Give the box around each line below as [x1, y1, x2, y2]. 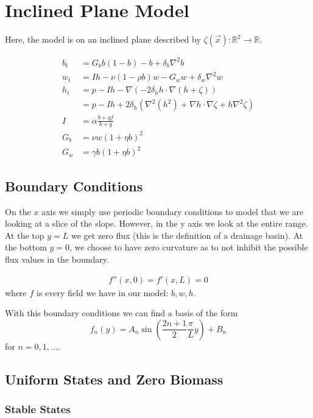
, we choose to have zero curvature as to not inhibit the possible [69, 241, 308, 253]
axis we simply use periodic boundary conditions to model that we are [41, 205, 304, 218]
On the [5, 205, 31, 218]
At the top [5, 228, 44, 241]
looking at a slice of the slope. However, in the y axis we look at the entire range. [5, 217, 308, 230]
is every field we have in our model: [37, 286, 169, 299]
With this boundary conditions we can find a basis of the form [5, 306, 238, 319]
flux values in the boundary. [5, 253, 109, 266]
